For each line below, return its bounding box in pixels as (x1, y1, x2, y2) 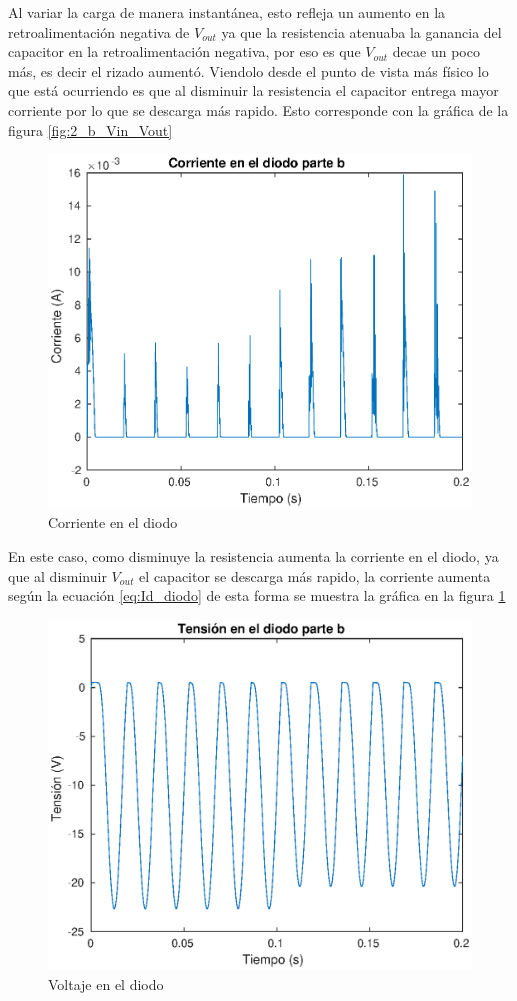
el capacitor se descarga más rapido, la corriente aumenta (139, 565, 491, 586)
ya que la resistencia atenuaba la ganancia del (221, 21, 502, 42)
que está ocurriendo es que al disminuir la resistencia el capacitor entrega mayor (8, 80, 499, 101)
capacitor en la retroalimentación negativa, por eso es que (8, 41, 361, 62)
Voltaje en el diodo (48, 974, 164, 995)
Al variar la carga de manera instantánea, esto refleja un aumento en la (8, 2, 446, 22)
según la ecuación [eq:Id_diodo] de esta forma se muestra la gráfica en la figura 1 (8, 585, 506, 606)
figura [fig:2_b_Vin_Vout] (8, 119, 173, 140)
